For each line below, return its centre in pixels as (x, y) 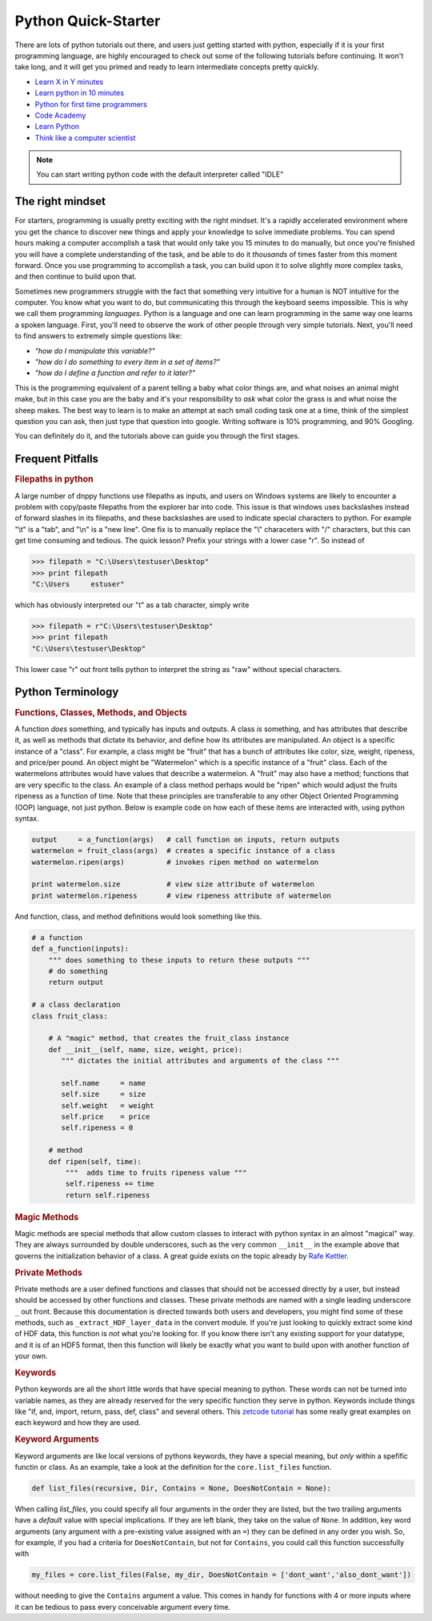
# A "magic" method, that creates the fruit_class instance (169, 1039)
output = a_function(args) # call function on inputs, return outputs (186, 839)
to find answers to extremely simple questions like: (98, 336)
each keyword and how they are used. (78, 1423)
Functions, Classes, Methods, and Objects (101, 712)
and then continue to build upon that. (76, 277)
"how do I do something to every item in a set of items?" (127, 362)
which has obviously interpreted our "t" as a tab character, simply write (132, 605)
